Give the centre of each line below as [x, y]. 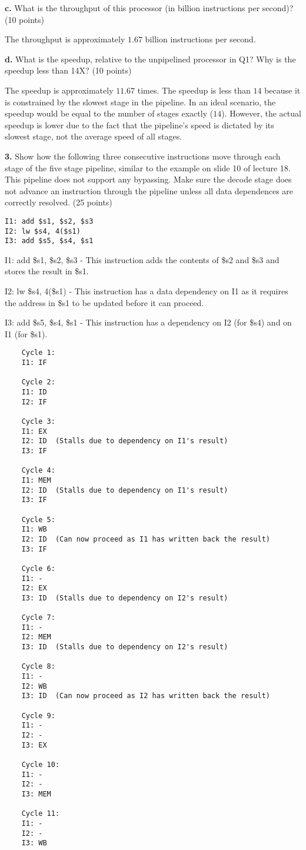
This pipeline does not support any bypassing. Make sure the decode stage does [148, 179]
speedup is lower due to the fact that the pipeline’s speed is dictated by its [139, 124]
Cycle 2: [38, 382]
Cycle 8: [38, 667]
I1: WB [34, 529]
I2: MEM [36, 637]
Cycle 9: [38, 715]
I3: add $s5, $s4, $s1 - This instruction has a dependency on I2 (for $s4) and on [148, 322]
